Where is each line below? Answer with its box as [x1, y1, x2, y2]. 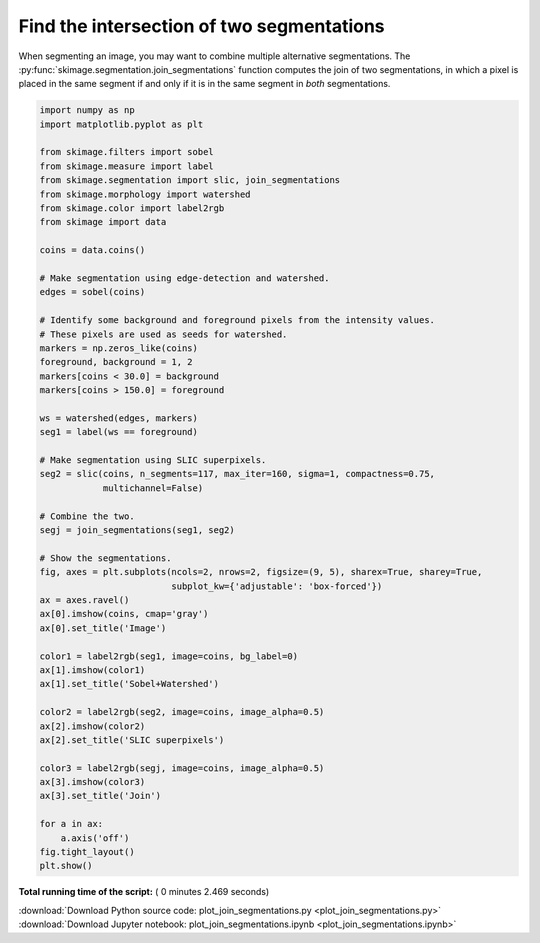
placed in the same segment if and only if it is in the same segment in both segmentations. [18, 78, 391, 90]
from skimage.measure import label [39, 160, 214, 172]
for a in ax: [39, 818, 104, 830]
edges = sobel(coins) [39, 286, 146, 298]
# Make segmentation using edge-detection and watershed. [39, 273, 330, 284]
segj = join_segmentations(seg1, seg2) [39, 525, 235, 536]
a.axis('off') [60, 832, 130, 844]
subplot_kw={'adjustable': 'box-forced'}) [171, 580, 383, 592]
